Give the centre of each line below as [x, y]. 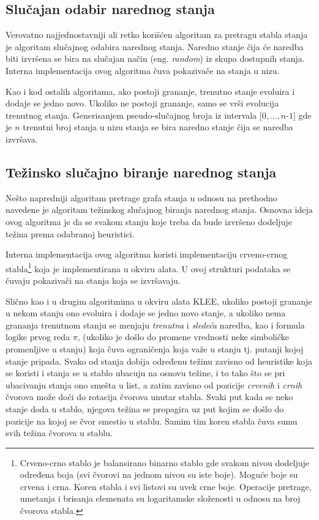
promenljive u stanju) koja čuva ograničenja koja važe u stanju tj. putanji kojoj [155, 348]
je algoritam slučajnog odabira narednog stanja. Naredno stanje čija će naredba [155, 46]
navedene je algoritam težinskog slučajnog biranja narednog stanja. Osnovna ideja [159, 210]
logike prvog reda [38, 337]
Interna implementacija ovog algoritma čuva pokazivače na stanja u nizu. [143, 70]
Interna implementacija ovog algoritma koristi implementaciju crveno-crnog [147, 254]
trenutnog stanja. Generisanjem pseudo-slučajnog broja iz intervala [131, 115]
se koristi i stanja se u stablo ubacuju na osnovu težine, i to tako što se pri [145, 373]
